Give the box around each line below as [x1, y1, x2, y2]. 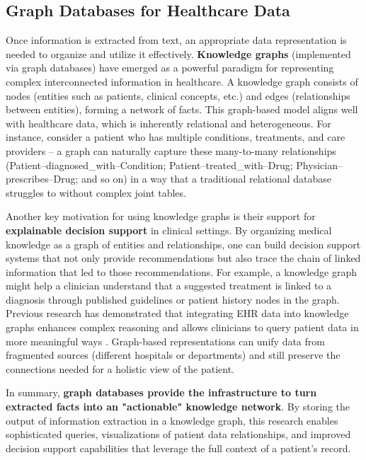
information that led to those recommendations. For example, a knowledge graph [6, 264, 357, 279]
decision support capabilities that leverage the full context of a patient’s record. [6, 440, 351, 455]
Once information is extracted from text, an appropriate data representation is [6, 33, 347, 47]
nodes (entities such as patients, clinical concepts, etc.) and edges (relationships [6, 88, 350, 103]
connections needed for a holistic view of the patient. [6, 361, 234, 376]
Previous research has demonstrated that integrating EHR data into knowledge [6, 306, 349, 321]
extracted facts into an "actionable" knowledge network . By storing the [6, 399, 350, 414]
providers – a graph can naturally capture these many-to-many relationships [6, 143, 336, 158]
